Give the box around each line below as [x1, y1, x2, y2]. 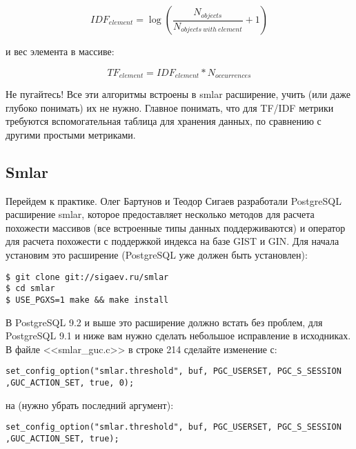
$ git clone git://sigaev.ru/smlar [6, 272, 169, 282]
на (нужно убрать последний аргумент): [6, 397, 174, 412]
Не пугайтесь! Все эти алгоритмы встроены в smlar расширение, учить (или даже [6, 87, 350, 101]
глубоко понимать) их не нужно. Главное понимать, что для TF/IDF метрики [6, 100, 334, 114]
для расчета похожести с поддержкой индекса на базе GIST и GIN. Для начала [6, 234, 339, 248]
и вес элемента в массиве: [6, 44, 115, 58]
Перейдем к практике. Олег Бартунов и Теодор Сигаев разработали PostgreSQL [6, 193, 342, 208]
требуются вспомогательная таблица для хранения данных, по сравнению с [6, 114, 322, 128]
